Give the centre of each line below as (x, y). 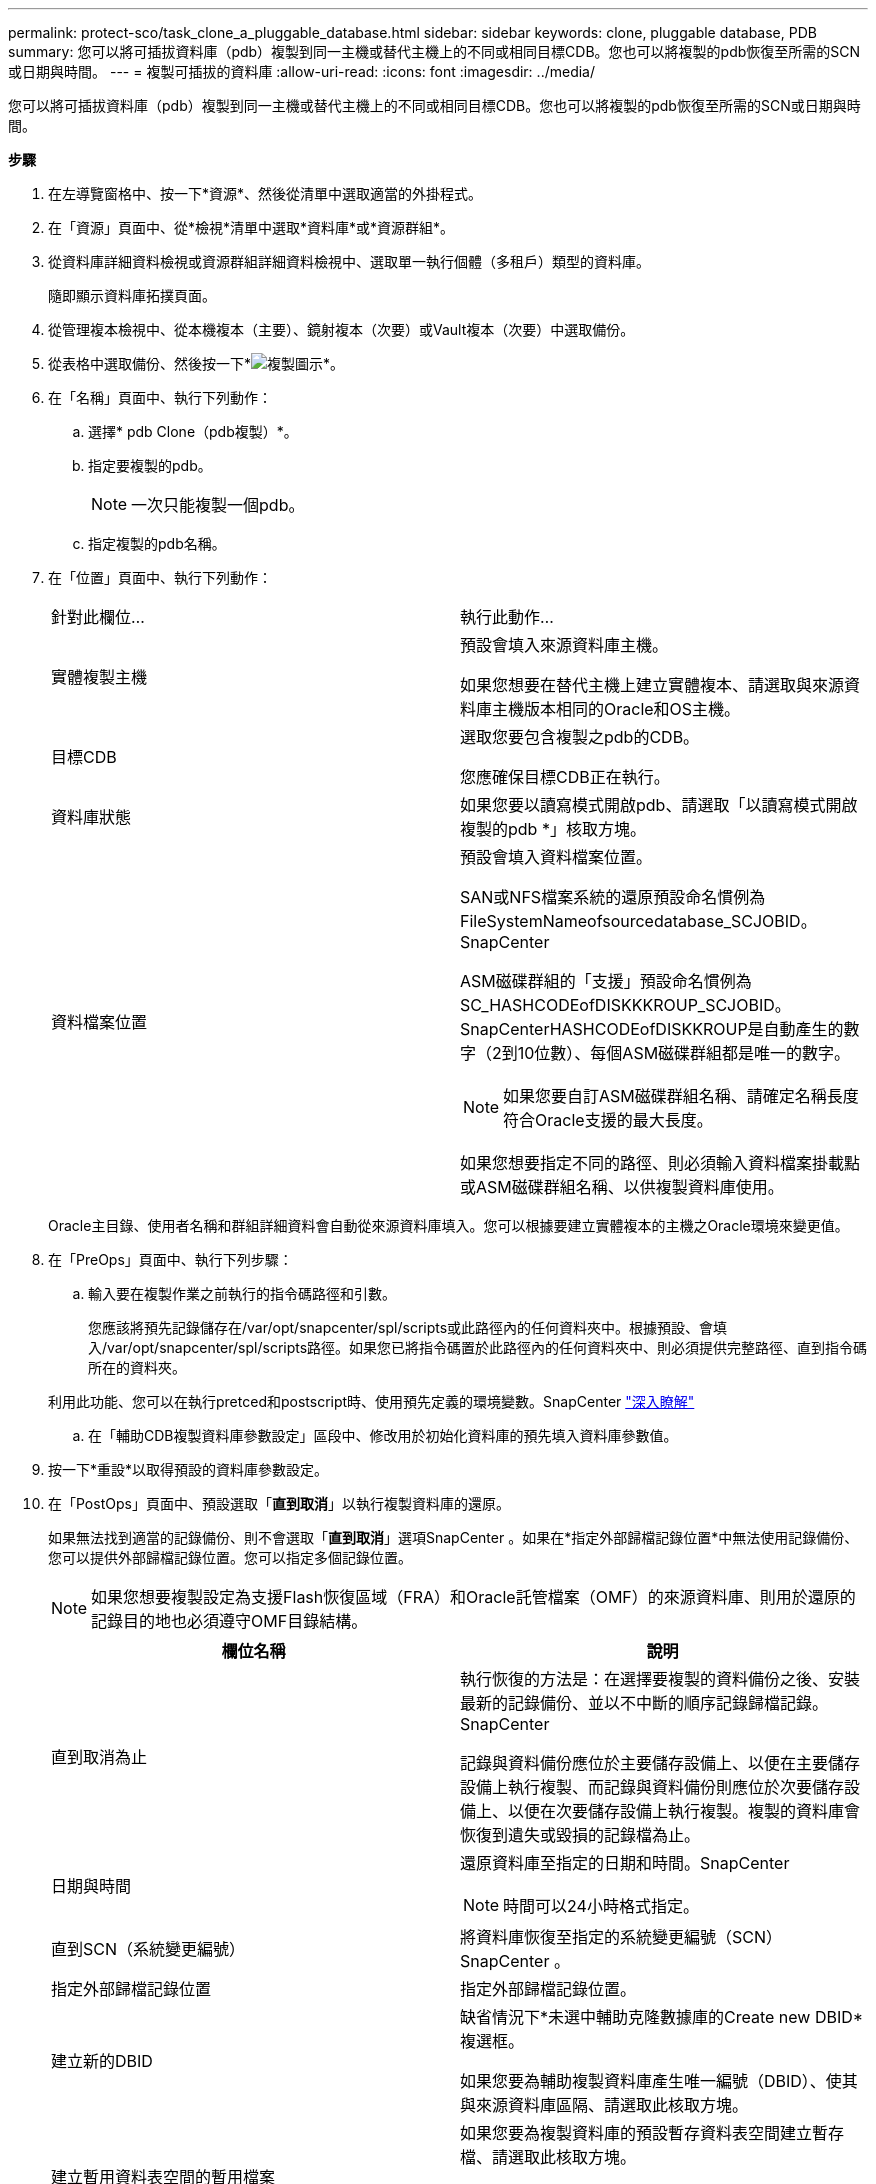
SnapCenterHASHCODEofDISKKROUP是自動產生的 (652, 1029)
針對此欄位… (98, 617)
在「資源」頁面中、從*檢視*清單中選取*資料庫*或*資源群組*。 (251, 227)
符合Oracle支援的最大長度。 (608, 1120)
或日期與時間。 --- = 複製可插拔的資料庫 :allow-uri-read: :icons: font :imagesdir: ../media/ (302, 71)
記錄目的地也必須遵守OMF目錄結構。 (229, 1621)
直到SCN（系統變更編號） (148, 1949)
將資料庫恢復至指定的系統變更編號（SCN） (621, 1937)
